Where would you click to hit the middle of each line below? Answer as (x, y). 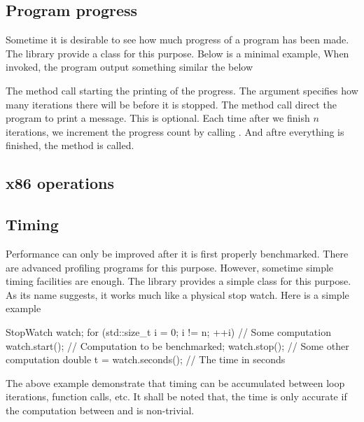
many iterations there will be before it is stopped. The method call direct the (171, 104)
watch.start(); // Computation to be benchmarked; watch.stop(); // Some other (177, 345)
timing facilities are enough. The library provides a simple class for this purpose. (178, 281)
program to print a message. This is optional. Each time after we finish (158, 118)
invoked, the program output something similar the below (129, 67)
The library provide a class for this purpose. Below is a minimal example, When (177, 53)
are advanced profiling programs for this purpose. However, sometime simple (170, 267)
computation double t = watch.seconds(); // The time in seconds (146, 359)
